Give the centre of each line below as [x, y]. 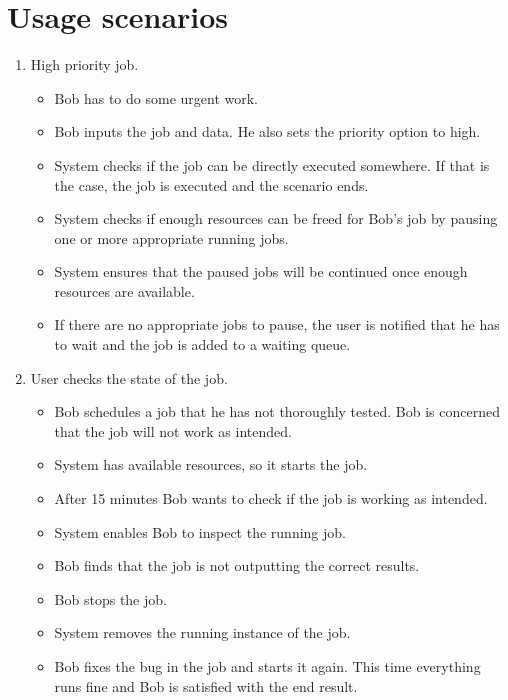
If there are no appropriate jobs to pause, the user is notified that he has [277, 324]
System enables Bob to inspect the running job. [200, 531]
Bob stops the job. [110, 598]
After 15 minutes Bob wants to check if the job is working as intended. [271, 498]
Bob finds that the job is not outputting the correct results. [237, 565]
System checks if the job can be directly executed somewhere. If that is [272, 164]
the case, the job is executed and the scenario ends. [211, 184]
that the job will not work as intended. [173, 430]
